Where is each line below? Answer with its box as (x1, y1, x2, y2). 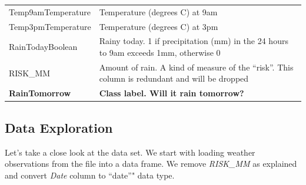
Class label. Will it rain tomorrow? (99, 87, 244, 99)
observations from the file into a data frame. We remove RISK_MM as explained (5, 157, 297, 170)
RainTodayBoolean (9, 41, 78, 53)
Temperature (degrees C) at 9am (99, 5, 218, 18)
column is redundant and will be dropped (99, 72, 249, 85)
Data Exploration (5, 118, 113, 136)
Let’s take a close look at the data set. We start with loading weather (5, 146, 255, 158)
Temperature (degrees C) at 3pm (99, 20, 218, 32)
